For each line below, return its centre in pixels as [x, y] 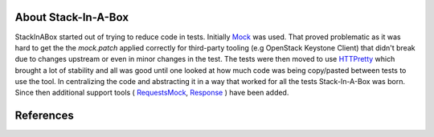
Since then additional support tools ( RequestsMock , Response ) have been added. [152, 93]
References [44, 116]
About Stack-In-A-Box [72, 17]
